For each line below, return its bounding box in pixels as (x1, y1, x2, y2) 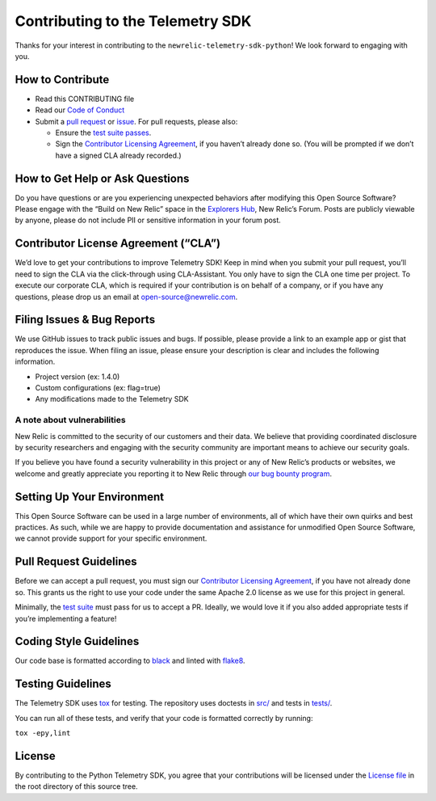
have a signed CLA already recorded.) (55, 150, 182, 160)
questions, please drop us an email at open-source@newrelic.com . (15, 292, 238, 301)
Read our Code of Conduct (35, 105, 125, 115)
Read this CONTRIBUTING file (35, 94, 135, 103)
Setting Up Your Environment (15, 490, 165, 504)
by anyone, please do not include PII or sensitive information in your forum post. (15, 215, 282, 226)
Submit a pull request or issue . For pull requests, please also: (35, 116, 238, 126)
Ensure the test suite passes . (55, 128, 152, 137)
